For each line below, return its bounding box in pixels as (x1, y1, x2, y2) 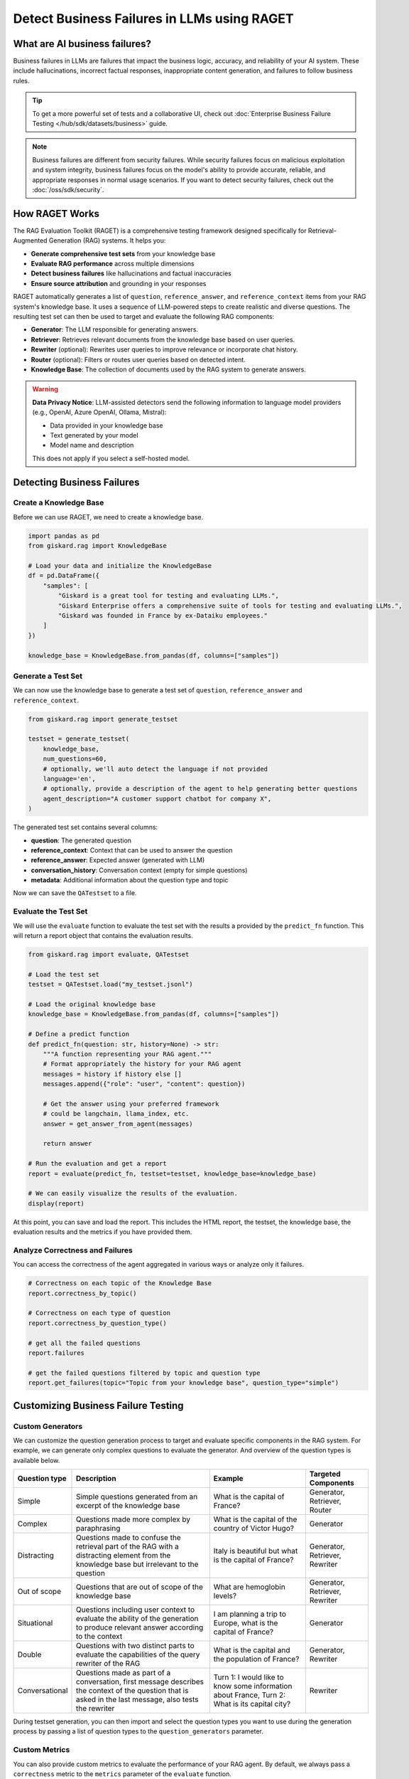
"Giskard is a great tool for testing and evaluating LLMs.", (58, 591, 280, 600)
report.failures (28, 1348, 85, 1357)
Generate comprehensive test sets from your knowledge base (31, 249, 216, 258)
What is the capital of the (213, 1514, 298, 1524)
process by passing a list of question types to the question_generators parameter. (13, 1727, 264, 1736)
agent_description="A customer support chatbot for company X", (43, 794, 272, 803)
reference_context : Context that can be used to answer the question (31, 845, 233, 854)
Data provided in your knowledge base (50, 421, 163, 430)
